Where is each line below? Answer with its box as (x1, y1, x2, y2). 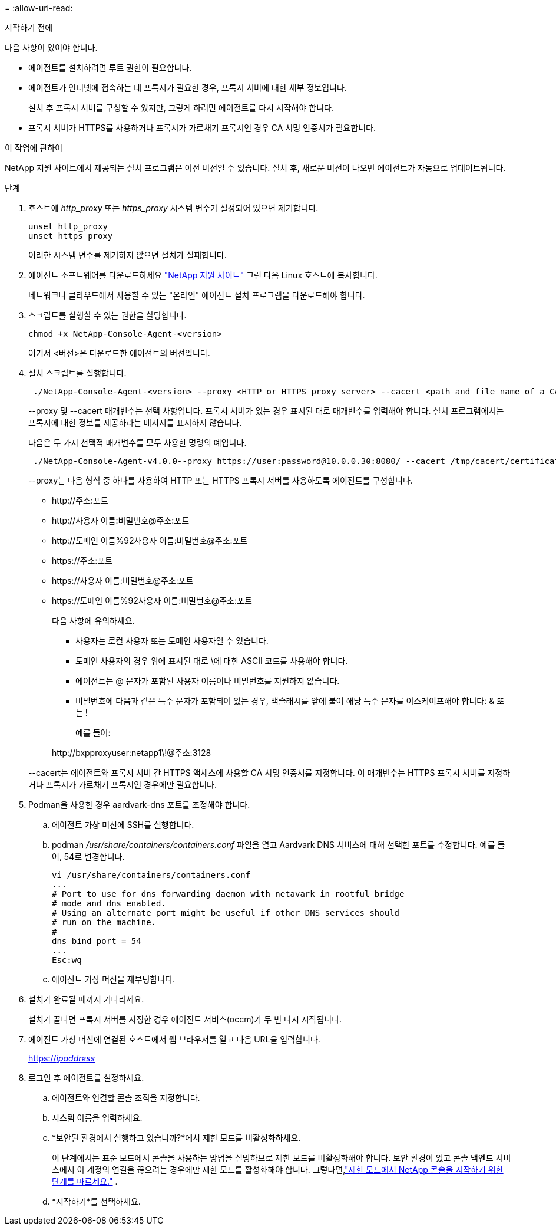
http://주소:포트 (52, 495, 108, 505)
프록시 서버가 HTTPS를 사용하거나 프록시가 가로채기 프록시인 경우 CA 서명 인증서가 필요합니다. (28, 123, 376, 133)
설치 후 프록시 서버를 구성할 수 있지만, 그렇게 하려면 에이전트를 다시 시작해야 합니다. (28, 103, 334, 113)
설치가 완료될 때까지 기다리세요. (28, 994, 144, 1004)
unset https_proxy (28, 231, 113, 241)
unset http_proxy (28, 222, 108, 231)
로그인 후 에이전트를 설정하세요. (28, 1073, 144, 1083)
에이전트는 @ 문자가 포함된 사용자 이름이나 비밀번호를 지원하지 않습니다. (75, 676, 340, 686)
